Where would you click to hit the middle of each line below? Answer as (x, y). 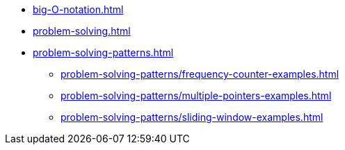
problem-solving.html (82, 31)
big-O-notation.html (78, 9)
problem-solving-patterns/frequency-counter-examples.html (200, 74)
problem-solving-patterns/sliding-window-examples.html (192, 117)
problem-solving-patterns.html (103, 52)
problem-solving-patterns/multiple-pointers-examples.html (196, 95)
